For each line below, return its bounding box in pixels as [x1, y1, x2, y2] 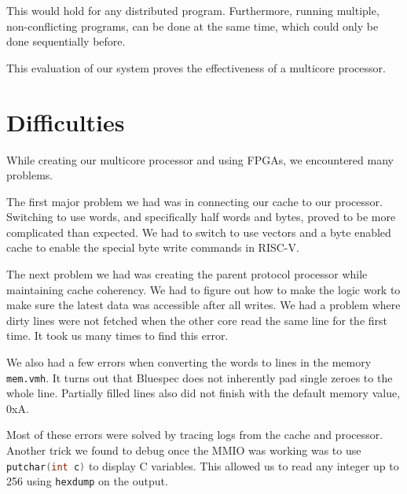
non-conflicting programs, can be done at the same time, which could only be [6, 17, 379, 34]
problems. [6, 167, 53, 183]
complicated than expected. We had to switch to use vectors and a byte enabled [6, 223, 391, 240]
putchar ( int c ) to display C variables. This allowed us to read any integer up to [6, 457, 399, 474]
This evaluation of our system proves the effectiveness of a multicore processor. [6, 59, 386, 76]
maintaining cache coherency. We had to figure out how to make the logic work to [6, 281, 401, 297]
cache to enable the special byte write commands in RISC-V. [6, 239, 299, 256]
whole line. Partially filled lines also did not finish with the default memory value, [6, 385, 401, 401]
